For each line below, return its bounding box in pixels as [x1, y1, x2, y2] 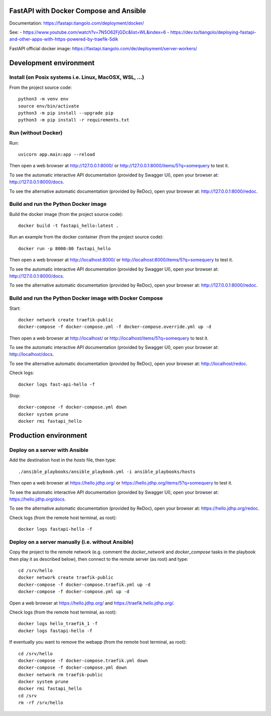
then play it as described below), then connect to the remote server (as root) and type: [9, 556, 188, 562]
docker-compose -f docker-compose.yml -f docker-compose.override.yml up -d [18, 324, 212, 330]
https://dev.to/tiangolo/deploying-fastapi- [170, 29, 256, 35]
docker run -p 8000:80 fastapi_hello [18, 246, 111, 251]
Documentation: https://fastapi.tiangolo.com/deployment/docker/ [9, 20, 144, 26]
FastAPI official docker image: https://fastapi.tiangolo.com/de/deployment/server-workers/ [9, 45, 198, 51]
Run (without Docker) [9, 130, 63, 137]
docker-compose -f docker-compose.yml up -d [18, 589, 130, 594]
